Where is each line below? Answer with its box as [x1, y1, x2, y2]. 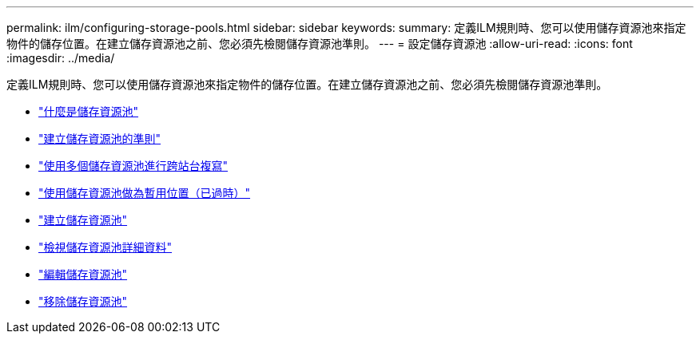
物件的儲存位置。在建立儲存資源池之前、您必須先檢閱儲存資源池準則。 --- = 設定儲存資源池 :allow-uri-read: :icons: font [6, 37, 633, 50]
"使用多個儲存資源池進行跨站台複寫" [38, 159, 229, 172]
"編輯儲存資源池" [38, 267, 128, 281]
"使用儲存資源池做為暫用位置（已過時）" [38, 186, 251, 200]
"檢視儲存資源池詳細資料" [38, 240, 173, 254]
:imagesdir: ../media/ [6, 51, 115, 65]
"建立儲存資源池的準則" [38, 132, 161, 145]
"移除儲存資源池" [38, 295, 128, 308]
